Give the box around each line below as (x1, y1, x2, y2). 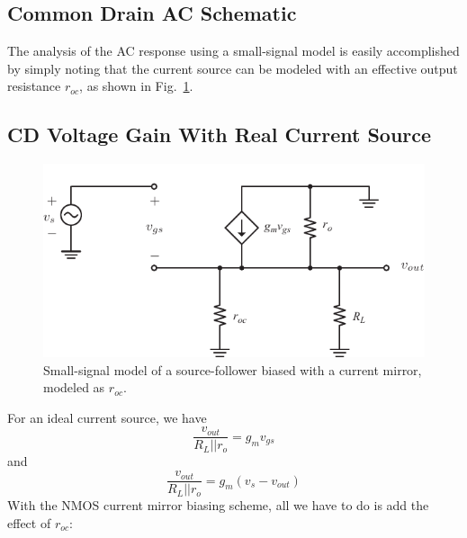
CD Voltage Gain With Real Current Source (7, 121, 432, 148)
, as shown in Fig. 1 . (79, 76, 193, 95)
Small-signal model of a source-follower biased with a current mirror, (43, 360, 422, 379)
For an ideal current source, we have (7, 408, 207, 426)
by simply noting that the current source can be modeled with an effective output (7, 58, 458, 77)
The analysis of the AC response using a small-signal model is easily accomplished (7, 41, 460, 60)
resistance (7, 76, 61, 95)
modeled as (43, 378, 105, 397)
